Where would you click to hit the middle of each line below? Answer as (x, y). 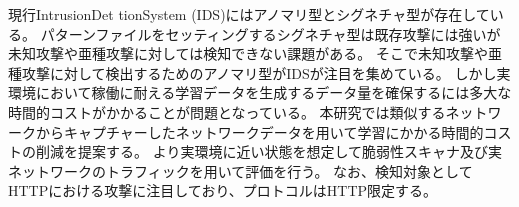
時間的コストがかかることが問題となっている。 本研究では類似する (227, 111)
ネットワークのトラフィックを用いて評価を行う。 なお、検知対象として (240, 170)
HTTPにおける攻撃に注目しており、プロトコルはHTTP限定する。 (223, 190)
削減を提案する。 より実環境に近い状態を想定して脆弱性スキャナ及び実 (268, 151)
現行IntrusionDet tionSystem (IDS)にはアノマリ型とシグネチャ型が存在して (249, 14)
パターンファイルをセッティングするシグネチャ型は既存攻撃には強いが (270, 33)
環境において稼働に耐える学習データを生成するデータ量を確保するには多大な (260, 92)
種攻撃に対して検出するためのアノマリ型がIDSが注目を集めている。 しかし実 (259, 72)
